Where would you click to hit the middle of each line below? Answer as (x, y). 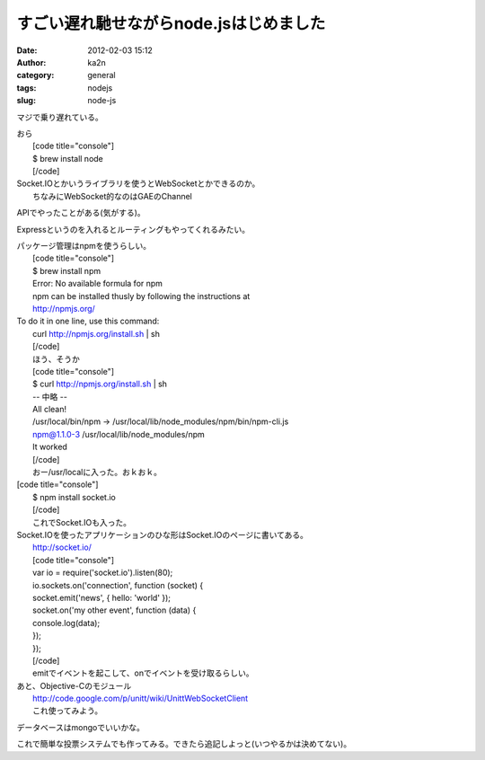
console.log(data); (66, 623)
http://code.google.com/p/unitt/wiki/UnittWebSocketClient (141, 698)
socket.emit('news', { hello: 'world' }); (101, 597)
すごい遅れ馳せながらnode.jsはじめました (171, 23)
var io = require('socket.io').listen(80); (103, 573)
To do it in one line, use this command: (88, 321)
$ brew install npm (67, 270)
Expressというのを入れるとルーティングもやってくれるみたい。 (133, 229)
